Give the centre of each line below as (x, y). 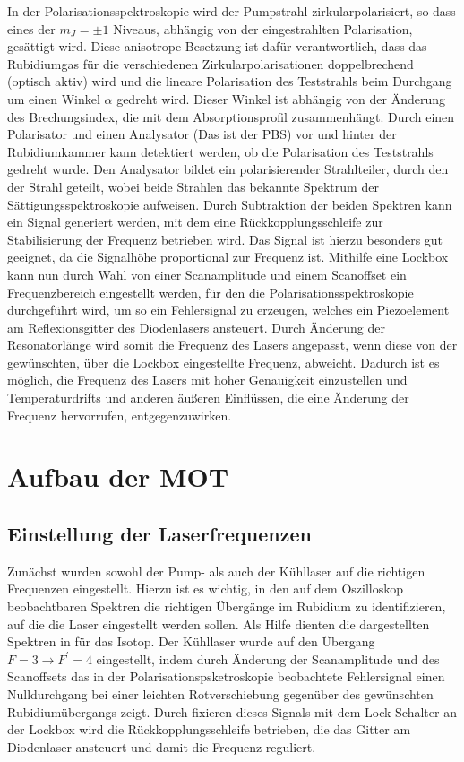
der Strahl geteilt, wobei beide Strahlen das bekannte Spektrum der (193, 186)
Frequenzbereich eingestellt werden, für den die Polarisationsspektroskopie (211, 292)
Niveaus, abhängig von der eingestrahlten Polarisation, (263, 28)
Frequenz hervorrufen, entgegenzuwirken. (120, 415)
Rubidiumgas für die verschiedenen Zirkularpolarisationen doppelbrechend (211, 63)
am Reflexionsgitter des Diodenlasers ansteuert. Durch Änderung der (196, 327)
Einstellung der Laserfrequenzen (159, 534)
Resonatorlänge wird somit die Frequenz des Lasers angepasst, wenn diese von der (232, 345)
